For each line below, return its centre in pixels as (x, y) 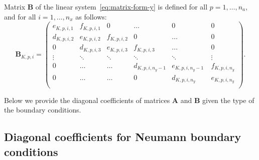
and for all (20, 16)
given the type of (228, 100)
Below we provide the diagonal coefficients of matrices (87, 100)
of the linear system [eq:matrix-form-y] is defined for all (121, 6)
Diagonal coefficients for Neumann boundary (123, 137)
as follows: (91, 16)
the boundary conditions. (43, 110)
